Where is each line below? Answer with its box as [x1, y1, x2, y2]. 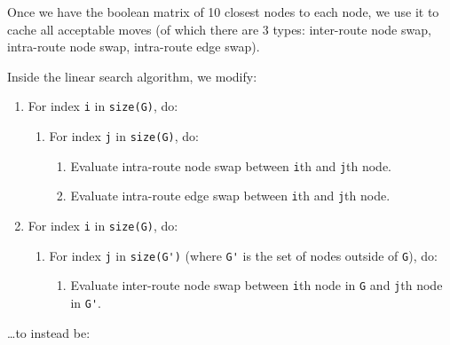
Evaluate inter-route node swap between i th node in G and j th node [70, 276, 443, 294]
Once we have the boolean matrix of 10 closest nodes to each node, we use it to [7, 3, 439, 20]
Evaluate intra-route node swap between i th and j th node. [70, 156, 392, 175]
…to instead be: [7, 323, 91, 341]
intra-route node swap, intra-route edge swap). [7, 37, 260, 56]
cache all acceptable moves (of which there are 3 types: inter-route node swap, [7, 20, 431, 38]
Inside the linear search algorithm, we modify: [7, 67, 257, 85]
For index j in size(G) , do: [49, 127, 199, 145]
